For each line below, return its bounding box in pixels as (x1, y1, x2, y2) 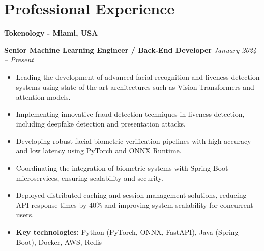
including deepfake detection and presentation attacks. (16, 118, 186, 129)
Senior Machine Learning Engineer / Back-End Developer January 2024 (4, 44, 256, 55)
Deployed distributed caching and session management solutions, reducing (16, 190, 247, 200)
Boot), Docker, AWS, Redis (16, 236, 102, 247)
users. (16, 209, 34, 220)
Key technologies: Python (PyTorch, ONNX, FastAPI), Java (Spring (16, 227, 239, 237)
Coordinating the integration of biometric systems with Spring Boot (16, 163, 228, 173)
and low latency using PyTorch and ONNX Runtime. (16, 145, 182, 156)
